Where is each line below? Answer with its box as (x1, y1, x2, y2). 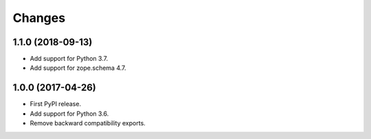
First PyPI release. (30, 100, 82, 108)
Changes (12, 10, 65, 25)
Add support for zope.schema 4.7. (30, 64, 126, 72)
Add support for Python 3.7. (30, 55, 109, 63)
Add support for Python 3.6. (30, 110, 109, 118)
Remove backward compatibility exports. (30, 119, 146, 127)
